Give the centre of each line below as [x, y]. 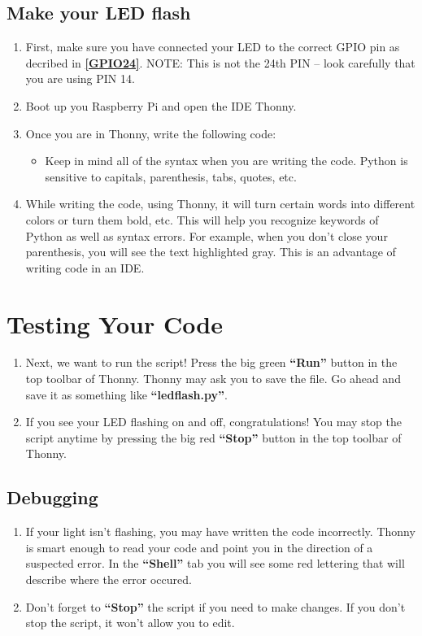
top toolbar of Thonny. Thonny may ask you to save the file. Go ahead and [213, 379]
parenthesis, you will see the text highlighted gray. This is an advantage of [211, 252]
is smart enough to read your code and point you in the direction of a [199, 547]
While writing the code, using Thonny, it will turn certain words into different [220, 204]
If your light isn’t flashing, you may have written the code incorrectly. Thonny [220, 531]
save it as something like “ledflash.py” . [126, 394]
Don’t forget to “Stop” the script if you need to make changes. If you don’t [215, 606]
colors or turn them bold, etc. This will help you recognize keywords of [202, 219]
